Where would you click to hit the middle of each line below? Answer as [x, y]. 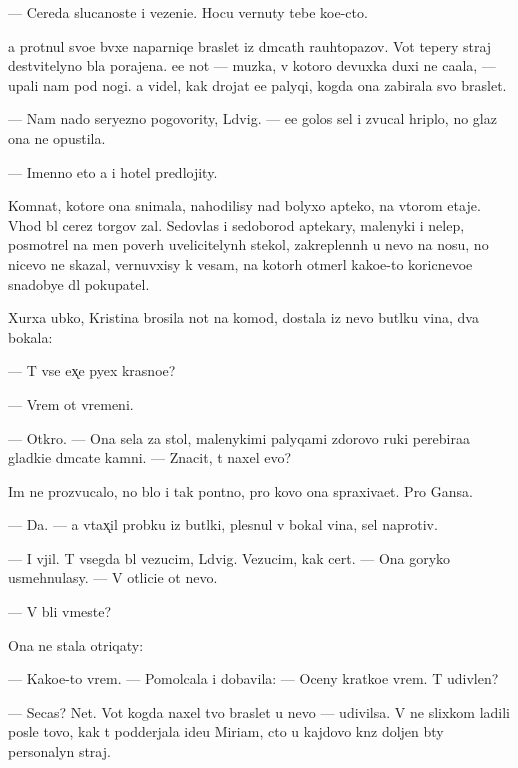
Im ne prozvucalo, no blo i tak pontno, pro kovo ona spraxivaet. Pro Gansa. [240, 490]
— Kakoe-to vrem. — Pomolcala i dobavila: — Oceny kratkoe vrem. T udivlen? [253, 678]
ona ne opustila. [57, 137]
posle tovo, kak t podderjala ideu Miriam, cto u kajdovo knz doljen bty [226, 731]
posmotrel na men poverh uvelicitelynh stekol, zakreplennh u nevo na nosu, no [248, 244]
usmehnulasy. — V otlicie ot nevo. [113, 577]
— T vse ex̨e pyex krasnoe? [92, 370]
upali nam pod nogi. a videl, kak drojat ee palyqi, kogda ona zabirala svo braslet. [257, 84]
